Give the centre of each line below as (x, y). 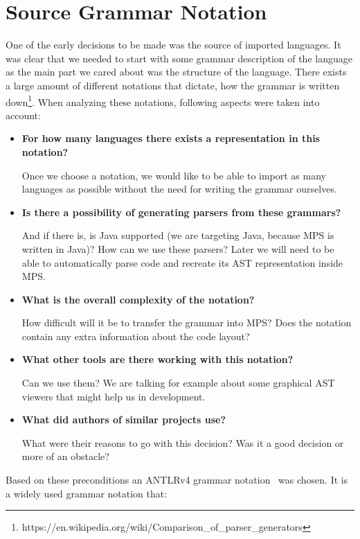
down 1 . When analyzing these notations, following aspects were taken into (163, 100)
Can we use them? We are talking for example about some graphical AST (178, 383)
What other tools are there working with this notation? (157, 359)
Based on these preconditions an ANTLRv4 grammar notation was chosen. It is (177, 480)
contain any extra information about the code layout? (136, 336)
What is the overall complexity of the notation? (138, 299)
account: (23, 115)
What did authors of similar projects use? (124, 419)
